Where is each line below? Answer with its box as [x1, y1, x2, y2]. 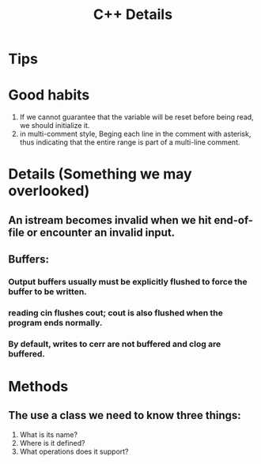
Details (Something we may [8, 165, 192, 183]
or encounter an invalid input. [26, 225, 176, 239]
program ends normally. [8, 317, 103, 328]
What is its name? [19, 429, 78, 439]
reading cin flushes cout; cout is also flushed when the [8, 307, 223, 318]
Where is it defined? [19, 438, 85, 447]
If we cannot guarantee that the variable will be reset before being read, [19, 112, 255, 122]
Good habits [8, 86, 90, 104]
